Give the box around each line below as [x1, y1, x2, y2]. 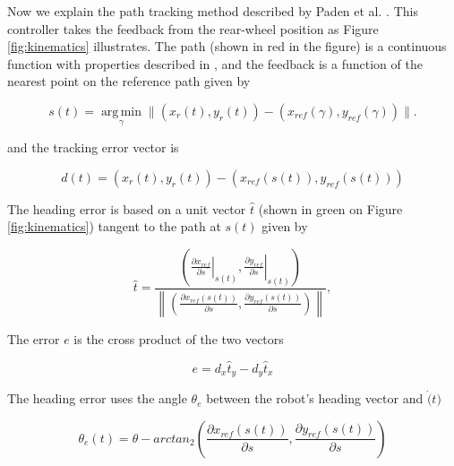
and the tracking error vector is [7, 138, 179, 157]
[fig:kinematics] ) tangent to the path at [7, 217, 221, 236]
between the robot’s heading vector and [206, 389, 424, 408]
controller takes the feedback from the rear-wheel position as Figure [7, 19, 379, 38]
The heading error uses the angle [7, 389, 187, 408]
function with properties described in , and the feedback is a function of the [7, 54, 423, 73]
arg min [100, 105, 142, 118]
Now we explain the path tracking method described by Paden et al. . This [7, 2, 418, 20]
